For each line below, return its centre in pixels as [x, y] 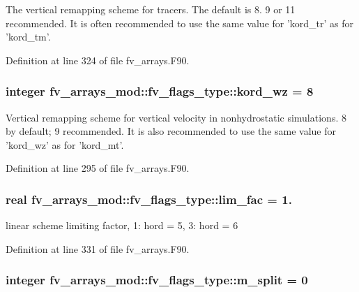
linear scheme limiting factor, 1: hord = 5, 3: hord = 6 [122, 225]
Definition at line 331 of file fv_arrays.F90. [98, 248]
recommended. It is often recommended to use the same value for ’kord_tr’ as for [180, 23]
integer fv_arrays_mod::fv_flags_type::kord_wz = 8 [160, 91]
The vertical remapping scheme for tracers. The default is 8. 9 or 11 [151, 9]
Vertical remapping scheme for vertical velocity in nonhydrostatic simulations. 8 [176, 117]
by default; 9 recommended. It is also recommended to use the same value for [171, 131]
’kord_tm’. [28, 37]
